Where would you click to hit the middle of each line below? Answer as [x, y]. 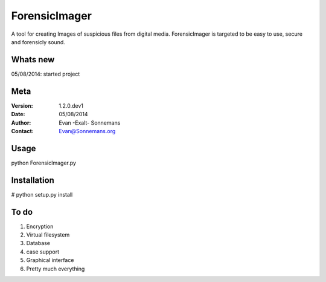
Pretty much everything [56, 269]
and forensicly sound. [38, 42]
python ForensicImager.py [44, 163]
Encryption [40, 226]
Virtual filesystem [48, 235]
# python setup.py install [42, 194]
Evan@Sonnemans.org [87, 131]
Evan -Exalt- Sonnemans [90, 123]
